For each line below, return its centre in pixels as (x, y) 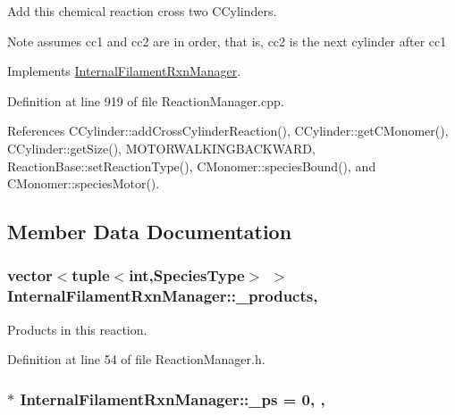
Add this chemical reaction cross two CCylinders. (142, 11)
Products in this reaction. (77, 329)
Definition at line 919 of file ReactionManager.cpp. (146, 100)
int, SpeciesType (187, 275)
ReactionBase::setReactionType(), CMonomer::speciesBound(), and (192, 166)
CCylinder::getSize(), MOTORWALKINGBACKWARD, (161, 148)
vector (30, 275)
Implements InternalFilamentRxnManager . (124, 71)
